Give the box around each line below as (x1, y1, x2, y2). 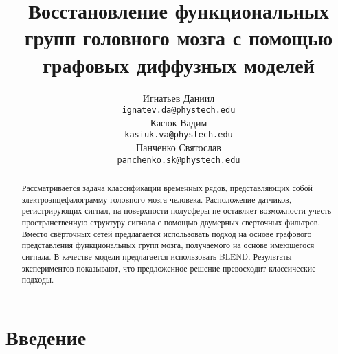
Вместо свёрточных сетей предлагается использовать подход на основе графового (21, 228, 312, 239)
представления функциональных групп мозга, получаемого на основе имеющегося (21, 239, 315, 251)
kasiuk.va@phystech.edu (124, 130, 233, 140)
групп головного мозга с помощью (24, 23, 333, 52)
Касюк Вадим (150, 115, 207, 129)
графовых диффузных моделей (43, 50, 315, 78)
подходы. (21, 274, 54, 285)
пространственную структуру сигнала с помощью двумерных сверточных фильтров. (21, 217, 320, 228)
